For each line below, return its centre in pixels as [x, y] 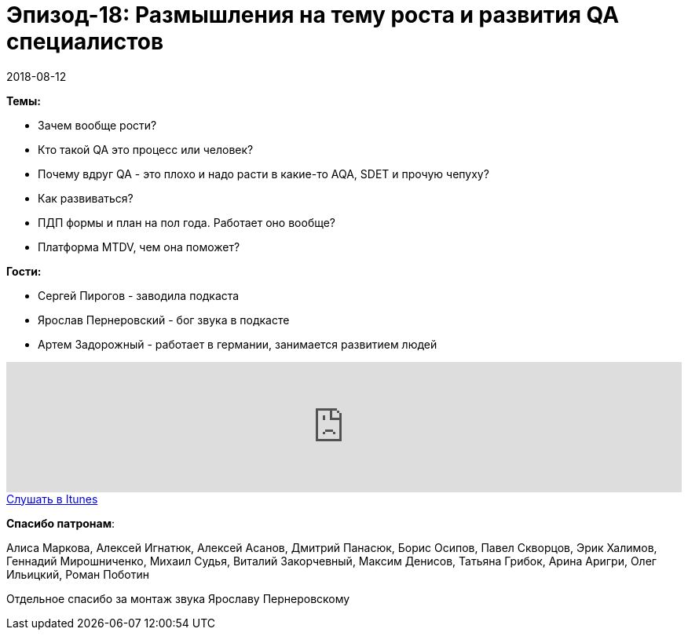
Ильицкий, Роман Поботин [78, 574]
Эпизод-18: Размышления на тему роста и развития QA [313, 15]
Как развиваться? [86, 198]
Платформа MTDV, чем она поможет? [139, 247]
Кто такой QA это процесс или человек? [146, 149]
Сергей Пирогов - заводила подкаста [139, 295]
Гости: [24, 271]
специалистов [85, 42]
